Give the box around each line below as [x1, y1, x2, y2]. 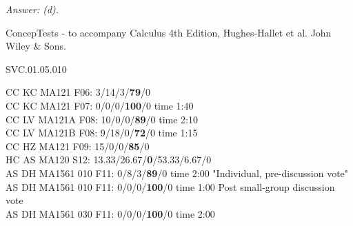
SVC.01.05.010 [6, 61, 67, 76]
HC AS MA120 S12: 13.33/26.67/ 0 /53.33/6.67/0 [6, 152, 212, 167]
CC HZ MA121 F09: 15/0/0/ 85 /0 [6, 138, 150, 153]
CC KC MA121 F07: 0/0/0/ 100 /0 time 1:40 [6, 98, 194, 112]
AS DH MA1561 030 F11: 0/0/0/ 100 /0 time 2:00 [6, 206, 215, 220]
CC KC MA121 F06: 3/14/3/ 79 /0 [6, 85, 150, 99]
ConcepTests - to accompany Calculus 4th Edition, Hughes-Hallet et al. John [6, 25, 332, 39]
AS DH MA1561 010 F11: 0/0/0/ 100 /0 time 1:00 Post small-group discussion [6, 179, 335, 194]
